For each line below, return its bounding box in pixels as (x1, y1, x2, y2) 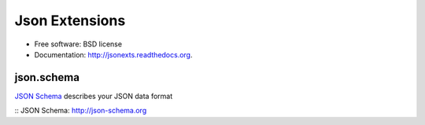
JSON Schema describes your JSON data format (14, 91, 173, 101)
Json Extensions (14, 12, 126, 29)
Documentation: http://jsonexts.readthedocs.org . (34, 50, 193, 59)
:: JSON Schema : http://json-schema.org (14, 106, 147, 116)
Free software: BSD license (34, 39, 122, 49)
